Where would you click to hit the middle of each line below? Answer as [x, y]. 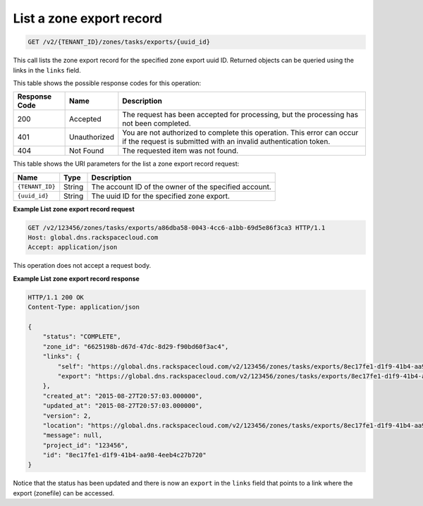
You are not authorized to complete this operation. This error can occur [240, 132]
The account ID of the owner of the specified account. [181, 187]
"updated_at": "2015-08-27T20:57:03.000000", [123, 406]
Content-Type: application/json [84, 307]
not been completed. [157, 123]
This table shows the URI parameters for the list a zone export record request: [126, 164]
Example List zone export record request [74, 209]
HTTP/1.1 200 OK [56, 297]
